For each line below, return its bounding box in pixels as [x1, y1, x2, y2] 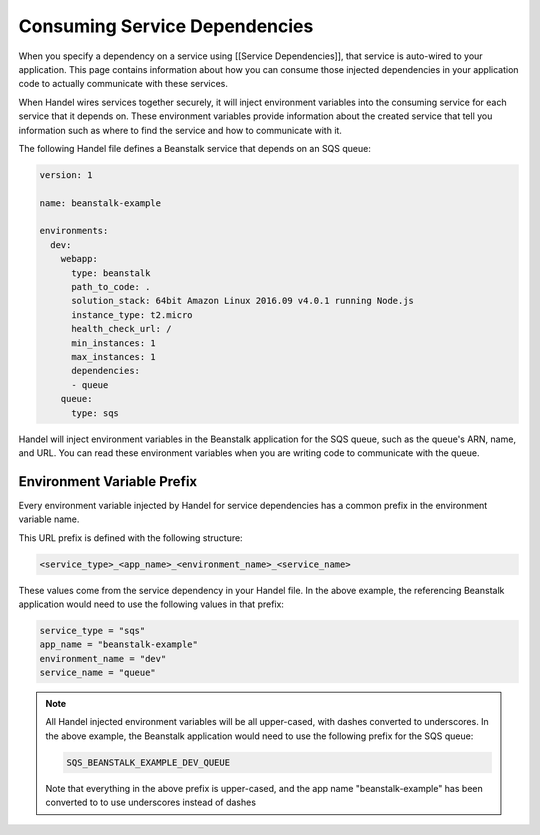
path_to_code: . [71, 281, 151, 292]
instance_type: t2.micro [71, 309, 194, 320]
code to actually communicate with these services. [18, 78, 229, 90]
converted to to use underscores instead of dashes [45, 796, 257, 809]
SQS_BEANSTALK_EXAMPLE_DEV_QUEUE [66, 756, 230, 768]
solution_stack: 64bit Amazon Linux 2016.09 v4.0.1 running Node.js [71, 295, 415, 307]
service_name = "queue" [39, 667, 157, 679]
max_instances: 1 [71, 351, 157, 362]
